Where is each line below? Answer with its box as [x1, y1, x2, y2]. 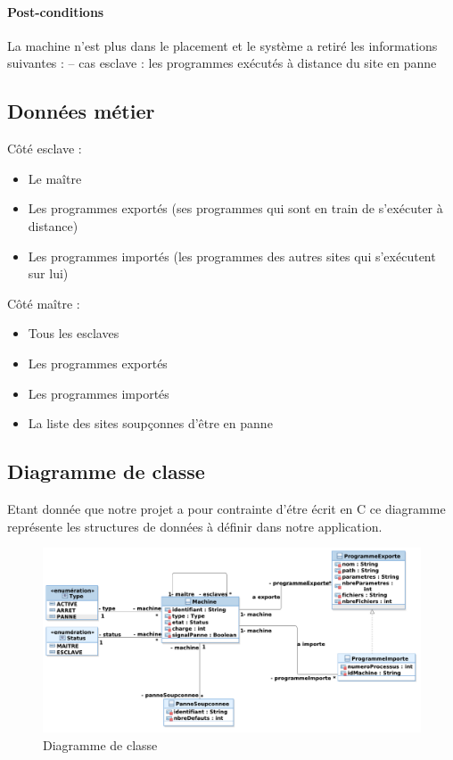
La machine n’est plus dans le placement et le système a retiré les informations [7, 36, 438, 54]
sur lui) [28, 264, 69, 283]
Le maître [28, 169, 82, 187]
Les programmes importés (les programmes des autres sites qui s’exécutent [28, 246, 436, 265]
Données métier [7, 97, 155, 125]
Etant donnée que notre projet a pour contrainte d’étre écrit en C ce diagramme [7, 499, 446, 517]
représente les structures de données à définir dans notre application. [7, 516, 383, 535]
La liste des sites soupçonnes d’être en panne [28, 414, 273, 433]
